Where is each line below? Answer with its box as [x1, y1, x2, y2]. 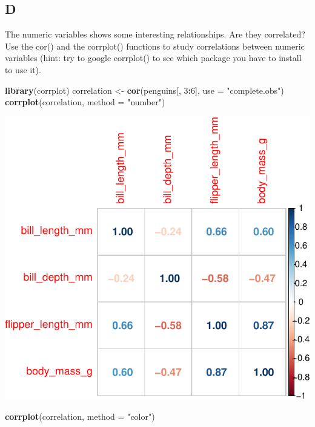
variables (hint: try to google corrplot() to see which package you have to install [5, 51, 302, 64]
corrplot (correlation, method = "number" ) [5, 96, 165, 108]
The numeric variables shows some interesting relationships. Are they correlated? [5, 28, 305, 41]
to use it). [5, 63, 41, 76]
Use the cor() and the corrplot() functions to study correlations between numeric [5, 39, 305, 52]
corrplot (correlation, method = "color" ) [5, 409, 155, 422]
